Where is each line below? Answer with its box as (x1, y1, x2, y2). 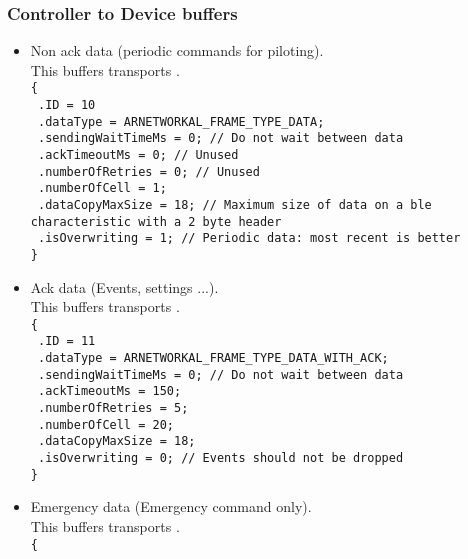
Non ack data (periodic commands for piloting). (30, 40, 324, 61)
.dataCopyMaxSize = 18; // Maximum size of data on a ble (37, 198, 432, 212)
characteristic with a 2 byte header (30, 214, 282, 229)
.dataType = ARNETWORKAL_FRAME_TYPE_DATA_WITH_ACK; (37, 351, 389, 366)
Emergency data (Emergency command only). (30, 496, 312, 517)
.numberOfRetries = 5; (37, 401, 189, 416)
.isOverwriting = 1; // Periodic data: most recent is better (37, 231, 461, 246)
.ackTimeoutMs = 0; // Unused (37, 148, 239, 163)
